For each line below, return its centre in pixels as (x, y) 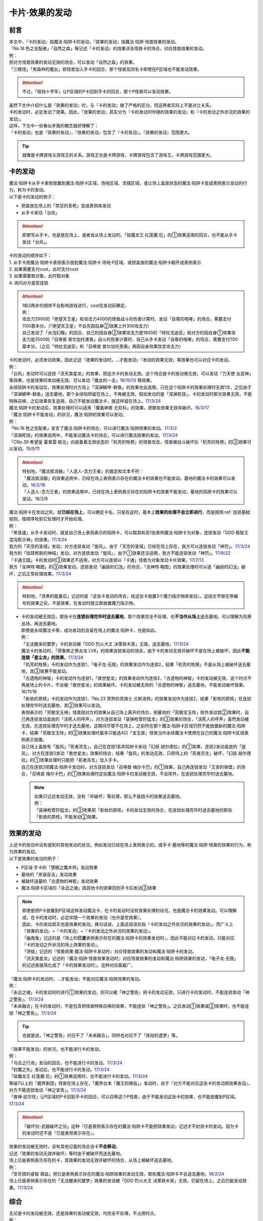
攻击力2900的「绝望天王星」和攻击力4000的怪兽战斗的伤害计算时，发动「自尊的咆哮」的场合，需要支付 (127, 319)
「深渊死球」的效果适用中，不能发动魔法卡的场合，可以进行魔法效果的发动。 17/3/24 (93, 435)
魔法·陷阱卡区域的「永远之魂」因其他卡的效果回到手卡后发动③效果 (89, 888)
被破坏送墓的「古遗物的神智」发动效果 (60, 881)
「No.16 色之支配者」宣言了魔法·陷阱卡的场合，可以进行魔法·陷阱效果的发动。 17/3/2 (93, 428)
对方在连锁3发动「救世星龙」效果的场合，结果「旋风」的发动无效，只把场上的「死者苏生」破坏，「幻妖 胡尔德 (141, 753)
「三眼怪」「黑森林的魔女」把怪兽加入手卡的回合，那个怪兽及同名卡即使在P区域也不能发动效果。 (105, 69)
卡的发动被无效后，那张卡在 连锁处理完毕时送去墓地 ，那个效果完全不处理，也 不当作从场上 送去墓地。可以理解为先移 (136, 617)
